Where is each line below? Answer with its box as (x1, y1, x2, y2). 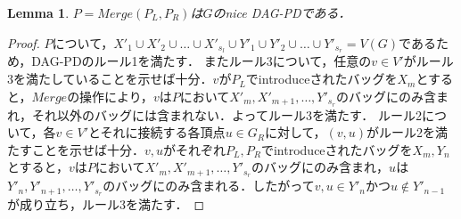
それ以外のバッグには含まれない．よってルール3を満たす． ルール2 (31, 105, 422, 124)
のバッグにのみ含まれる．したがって (103, 176, 315, 195)
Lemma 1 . (7, 4, 70, 21)
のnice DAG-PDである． (212, 4, 351, 21)
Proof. (7, 33, 40, 52)
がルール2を (366, 123, 436, 142)
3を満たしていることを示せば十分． (7, 69, 213, 88)
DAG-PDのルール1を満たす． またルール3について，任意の (31, 52, 372, 70)
